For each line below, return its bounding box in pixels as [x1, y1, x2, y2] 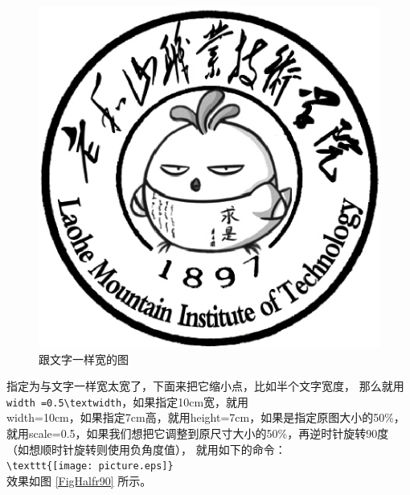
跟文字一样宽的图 [39, 350, 129, 367]
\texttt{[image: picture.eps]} [6, 460, 174, 472]
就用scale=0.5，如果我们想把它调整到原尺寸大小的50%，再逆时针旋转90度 [6, 425, 389, 442]
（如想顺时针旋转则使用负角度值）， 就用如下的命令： [6, 440, 286, 457]
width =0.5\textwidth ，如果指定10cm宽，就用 [6, 393, 249, 410]
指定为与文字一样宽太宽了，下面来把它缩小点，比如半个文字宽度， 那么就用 [6, 377, 404, 394]
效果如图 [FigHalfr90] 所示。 [6, 472, 152, 489]
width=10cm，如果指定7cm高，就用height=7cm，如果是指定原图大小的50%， [6, 409, 405, 426]
